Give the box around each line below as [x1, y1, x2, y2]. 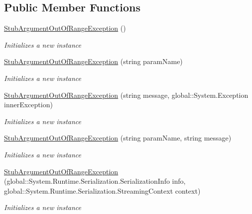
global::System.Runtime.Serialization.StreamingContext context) [4, 185, 201, 196]
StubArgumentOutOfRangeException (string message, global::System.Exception [4, 89, 249, 100]
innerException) [4, 99, 53, 110]
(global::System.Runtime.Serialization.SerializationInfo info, [4, 176, 186, 186]
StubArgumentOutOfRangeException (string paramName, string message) [4, 133, 232, 143]
